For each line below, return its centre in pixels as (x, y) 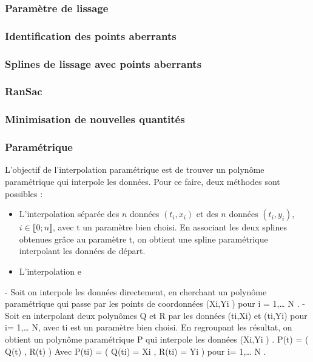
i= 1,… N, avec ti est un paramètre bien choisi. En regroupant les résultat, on (149, 327)
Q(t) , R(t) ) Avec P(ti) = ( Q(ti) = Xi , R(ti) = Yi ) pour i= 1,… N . (136, 351)
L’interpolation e (50, 271)
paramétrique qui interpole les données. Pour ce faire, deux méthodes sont (143, 182)
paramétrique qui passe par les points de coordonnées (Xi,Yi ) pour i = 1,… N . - (155, 303)
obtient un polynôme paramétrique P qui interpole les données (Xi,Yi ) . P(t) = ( (157, 339)
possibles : (24, 193)
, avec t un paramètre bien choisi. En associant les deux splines (170, 227)
